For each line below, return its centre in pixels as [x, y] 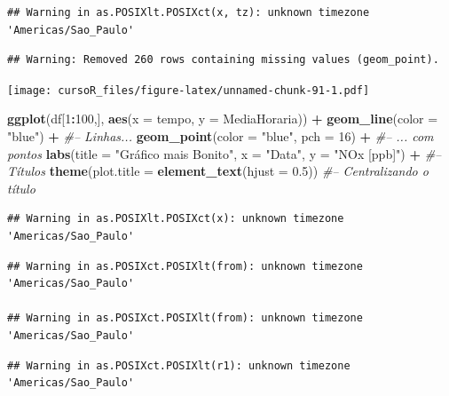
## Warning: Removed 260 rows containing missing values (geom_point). [223, 60]
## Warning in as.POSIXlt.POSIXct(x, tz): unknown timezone [189, 12]
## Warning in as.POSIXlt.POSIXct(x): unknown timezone [176, 219]
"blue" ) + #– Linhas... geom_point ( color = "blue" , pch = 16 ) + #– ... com [221, 136]
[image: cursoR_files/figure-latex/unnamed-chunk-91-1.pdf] [189, 90]
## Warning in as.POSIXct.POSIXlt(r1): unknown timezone [179, 365]
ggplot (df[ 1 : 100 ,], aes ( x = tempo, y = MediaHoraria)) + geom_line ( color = [223, 119]
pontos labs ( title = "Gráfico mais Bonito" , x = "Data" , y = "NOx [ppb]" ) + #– [224, 153]
